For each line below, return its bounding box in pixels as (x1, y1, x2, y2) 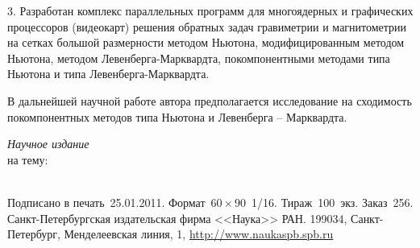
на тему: (7, 151, 48, 167)
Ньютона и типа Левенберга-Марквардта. (7, 65, 210, 82)
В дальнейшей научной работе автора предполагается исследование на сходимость (7, 92, 412, 109)
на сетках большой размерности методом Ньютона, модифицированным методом (7, 34, 405, 51)
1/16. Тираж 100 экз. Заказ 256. (252, 193, 414, 210)
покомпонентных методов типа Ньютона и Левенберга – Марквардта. (7, 108, 347, 125)
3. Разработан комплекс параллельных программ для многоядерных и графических (7, 2, 414, 19)
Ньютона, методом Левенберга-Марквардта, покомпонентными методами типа (7, 49, 390, 66)
